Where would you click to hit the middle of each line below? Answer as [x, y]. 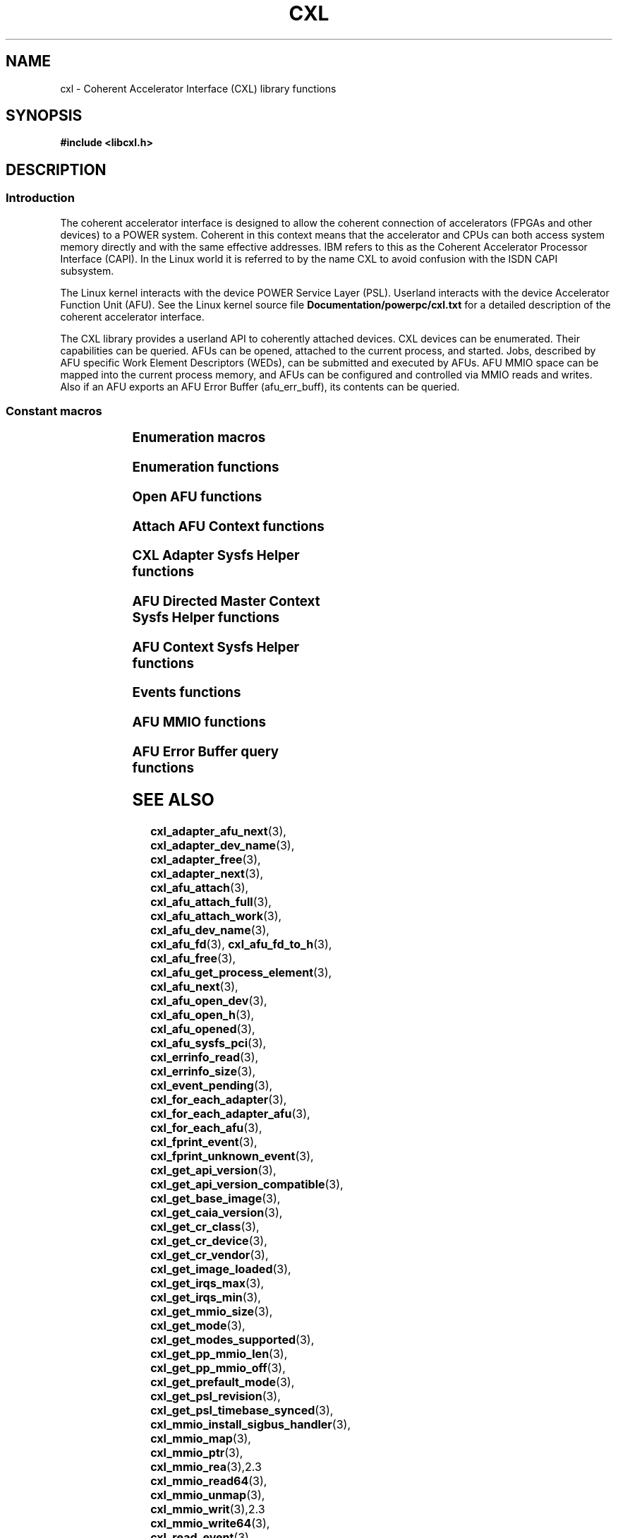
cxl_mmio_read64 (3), [209, 1480]
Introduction [40, 198]
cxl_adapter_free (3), [206, 859]
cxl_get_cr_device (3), [209, 1240]
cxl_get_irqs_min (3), [206, 1297]
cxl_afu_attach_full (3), [211, 901]
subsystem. [87, 270]
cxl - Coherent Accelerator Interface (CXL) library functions [198, 88]
